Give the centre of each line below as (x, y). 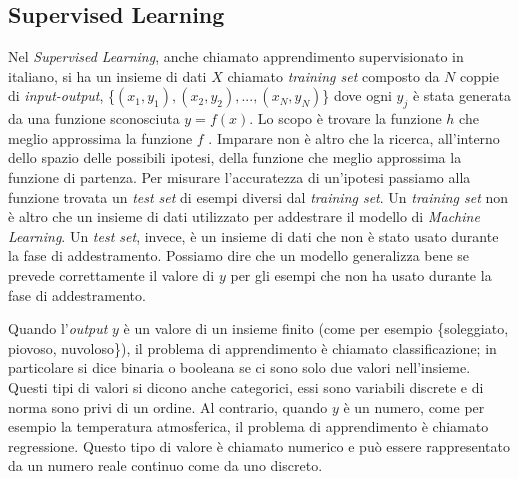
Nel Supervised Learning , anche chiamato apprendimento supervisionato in (236, 56)
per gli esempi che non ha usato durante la (361, 274)
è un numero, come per (414, 406)
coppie (479, 75)
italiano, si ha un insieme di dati (107, 75)
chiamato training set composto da (333, 75)
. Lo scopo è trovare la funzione (345, 118)
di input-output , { (62, 95)
